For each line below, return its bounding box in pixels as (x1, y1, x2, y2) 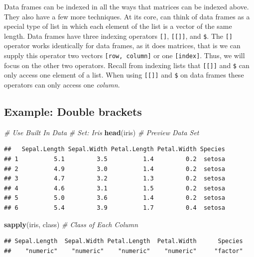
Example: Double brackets (4, 103, 142, 119)
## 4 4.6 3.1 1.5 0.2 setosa (4, 184, 225, 192)
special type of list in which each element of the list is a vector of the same (4, 21, 232, 31)
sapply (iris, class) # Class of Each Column (4, 219, 138, 229)
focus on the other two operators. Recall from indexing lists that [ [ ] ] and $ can (4, 60, 250, 70)
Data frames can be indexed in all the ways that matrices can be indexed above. (4, 1, 249, 11)
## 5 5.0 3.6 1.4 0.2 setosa (4, 194, 225, 202)
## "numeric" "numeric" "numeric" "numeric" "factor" (4, 247, 243, 255)
